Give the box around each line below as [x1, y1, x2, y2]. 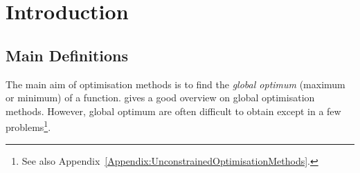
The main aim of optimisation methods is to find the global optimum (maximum [6, 77, 345, 91]
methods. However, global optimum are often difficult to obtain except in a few [6, 103, 341, 118]
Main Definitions [6, 44, 129, 65]
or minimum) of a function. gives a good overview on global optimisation [6, 90, 315, 105]
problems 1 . [6, 118, 51, 134]
